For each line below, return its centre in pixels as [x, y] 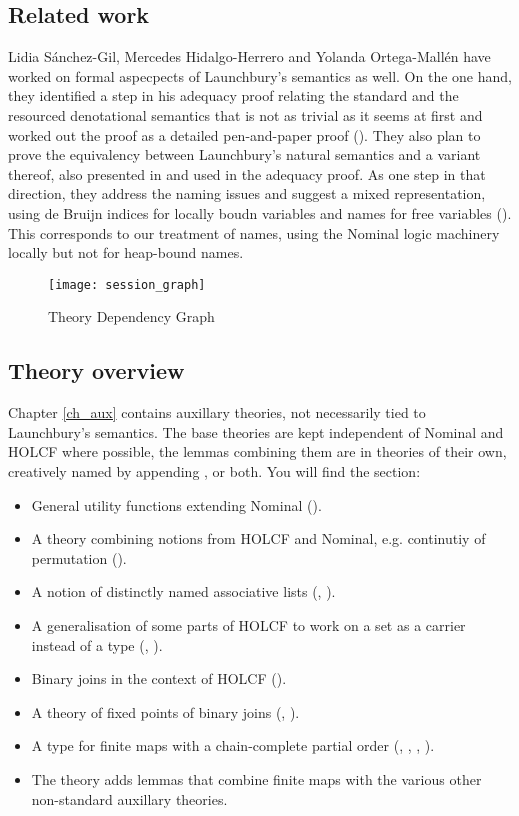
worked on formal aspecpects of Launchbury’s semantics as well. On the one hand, [260, 75]
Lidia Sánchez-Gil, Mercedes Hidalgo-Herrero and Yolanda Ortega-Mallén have [249, 56]
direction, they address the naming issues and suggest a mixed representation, [247, 193]
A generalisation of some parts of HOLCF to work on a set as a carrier [248, 624]
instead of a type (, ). [97, 644]
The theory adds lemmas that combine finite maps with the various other [256, 778]
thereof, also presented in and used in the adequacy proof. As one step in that [247, 173]
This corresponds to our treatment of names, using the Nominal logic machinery [254, 232]
